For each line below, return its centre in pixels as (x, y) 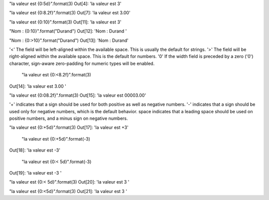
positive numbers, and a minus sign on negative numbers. (68, 118)
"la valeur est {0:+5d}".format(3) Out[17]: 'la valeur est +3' (69, 128)
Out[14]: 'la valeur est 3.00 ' (38, 86)
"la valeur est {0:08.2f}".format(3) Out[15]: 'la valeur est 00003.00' (78, 95)
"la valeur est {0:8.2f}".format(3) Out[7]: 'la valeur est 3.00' (70, 13)
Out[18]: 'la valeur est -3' (35, 150)
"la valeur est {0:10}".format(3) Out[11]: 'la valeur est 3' (65, 22)
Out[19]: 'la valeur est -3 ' (35, 173)
